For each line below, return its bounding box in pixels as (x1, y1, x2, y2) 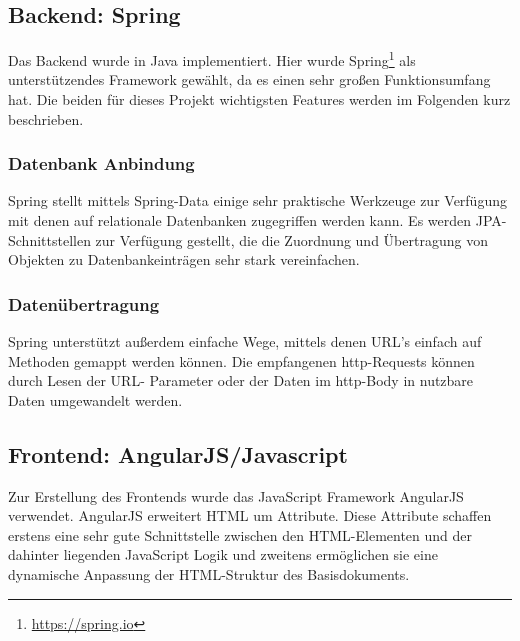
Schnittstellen (8, 229, 91, 250)
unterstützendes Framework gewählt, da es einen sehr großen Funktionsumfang (8, 69, 491, 90)
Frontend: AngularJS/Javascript (8, 438, 348, 469)
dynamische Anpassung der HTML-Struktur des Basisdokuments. (8, 564, 410, 584)
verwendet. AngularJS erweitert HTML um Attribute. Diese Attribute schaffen (8, 505, 492, 526)
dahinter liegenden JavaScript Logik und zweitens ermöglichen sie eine (8, 544, 438, 565)
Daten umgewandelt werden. (8, 389, 183, 410)
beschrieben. (8, 108, 84, 129)
